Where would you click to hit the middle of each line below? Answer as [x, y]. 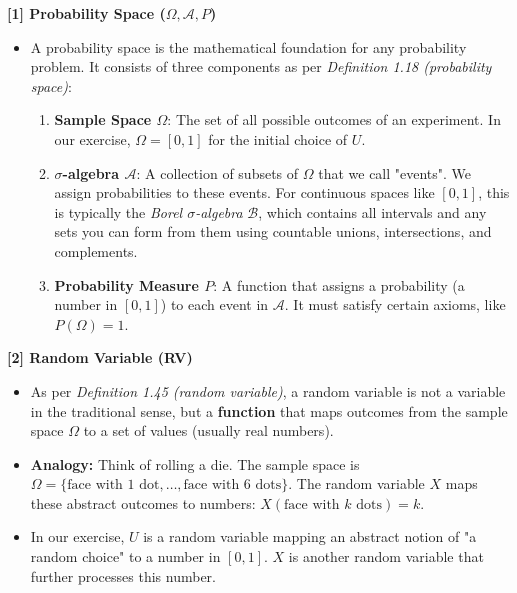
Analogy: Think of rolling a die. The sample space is [195, 463]
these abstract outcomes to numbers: [143, 502]
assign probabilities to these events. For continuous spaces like [244, 192]
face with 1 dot [113, 485]
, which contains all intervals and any [372, 211]
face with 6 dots [232, 485]
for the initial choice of [278, 138]
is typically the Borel [118, 211]
